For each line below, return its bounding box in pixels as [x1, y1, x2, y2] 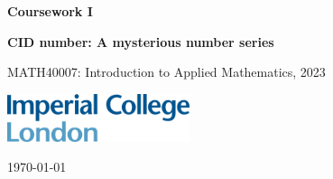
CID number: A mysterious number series [7, 32, 274, 51]
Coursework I [7, 2, 93, 20]
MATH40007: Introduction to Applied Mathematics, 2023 [7, 62, 326, 81]
